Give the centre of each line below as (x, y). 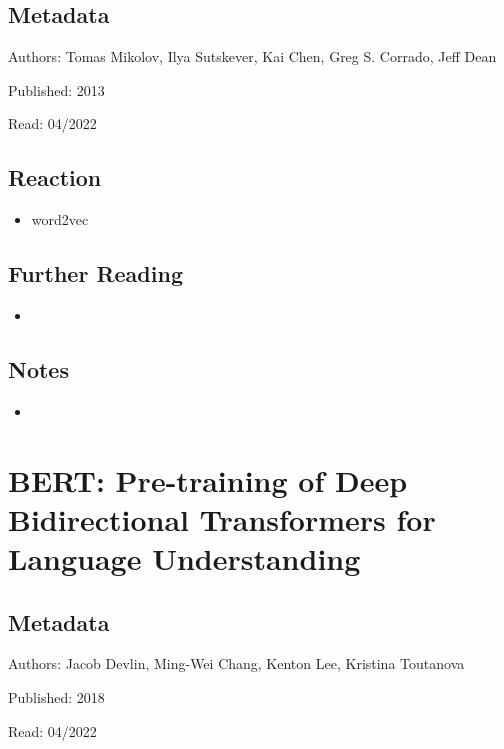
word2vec (60, 219)
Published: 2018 (56, 696)
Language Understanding (184, 557)
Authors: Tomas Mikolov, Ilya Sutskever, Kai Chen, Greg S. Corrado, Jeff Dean (252, 56)
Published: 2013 (56, 89)
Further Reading (95, 273)
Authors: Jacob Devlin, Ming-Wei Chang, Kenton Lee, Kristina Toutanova (236, 663)
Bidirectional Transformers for (222, 518)
